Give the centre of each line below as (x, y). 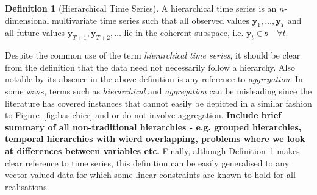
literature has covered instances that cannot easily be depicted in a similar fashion (158, 103)
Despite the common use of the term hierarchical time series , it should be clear (153, 55)
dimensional (27, 20)
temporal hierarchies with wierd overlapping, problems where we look (155, 139)
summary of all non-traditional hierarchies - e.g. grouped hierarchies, (153, 126)
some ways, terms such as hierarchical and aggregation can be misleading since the (158, 90)
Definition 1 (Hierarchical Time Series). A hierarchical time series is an (141, 8)
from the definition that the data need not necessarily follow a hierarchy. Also (150, 67)
